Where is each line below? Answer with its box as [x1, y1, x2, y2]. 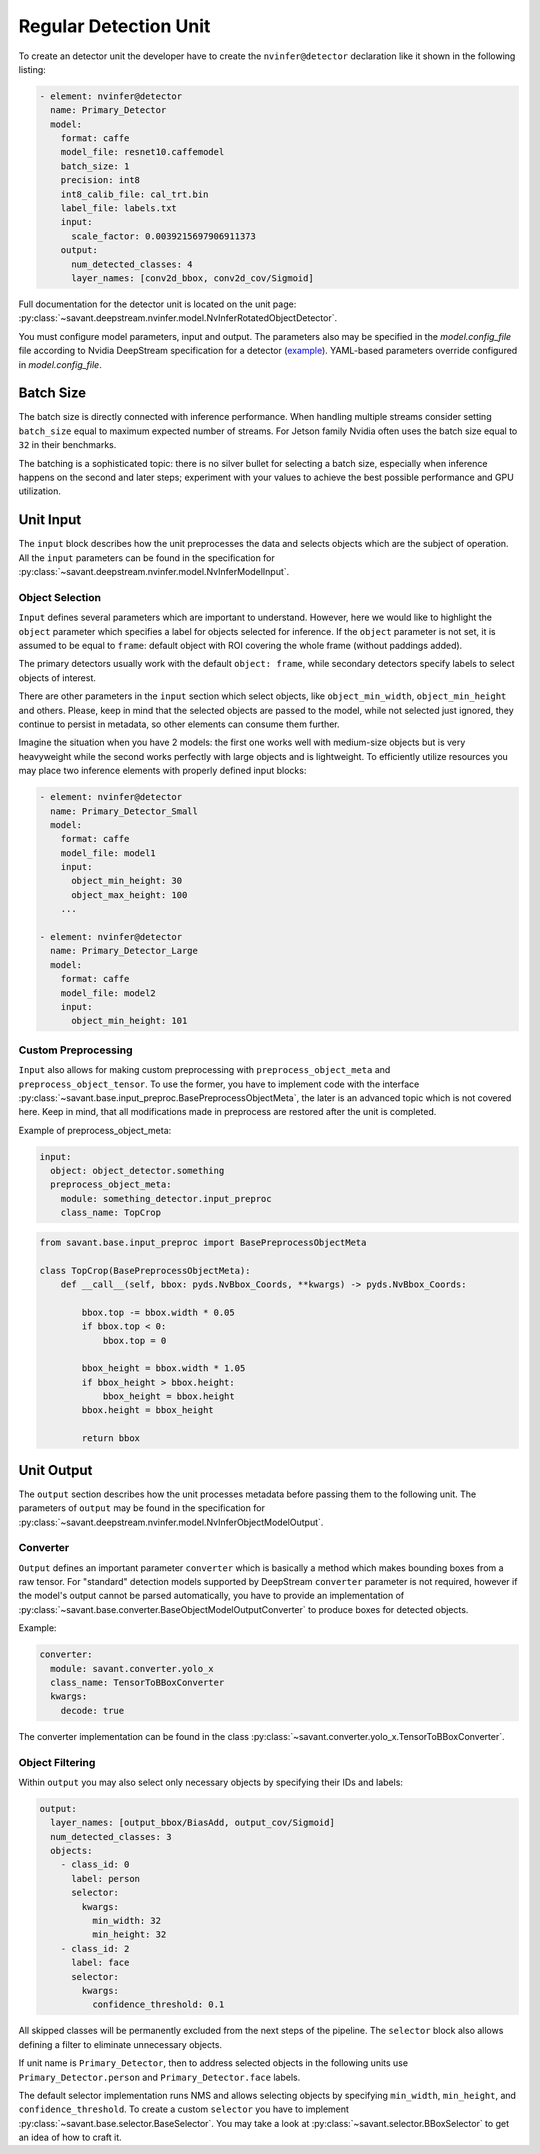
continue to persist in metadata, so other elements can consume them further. [18, 718, 340, 730]
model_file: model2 [60, 987, 157, 999]
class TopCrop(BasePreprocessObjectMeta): [39, 1265, 251, 1276]
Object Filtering [18, 1755, 96, 1769]
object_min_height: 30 [71, 875, 183, 887]
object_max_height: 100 [71, 889, 188, 900]
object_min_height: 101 [71, 1015, 188, 1027]
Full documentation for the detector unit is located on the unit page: [18, 298, 297, 310]
